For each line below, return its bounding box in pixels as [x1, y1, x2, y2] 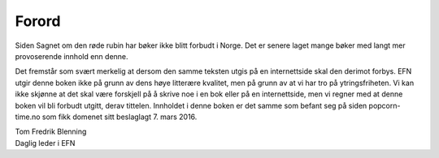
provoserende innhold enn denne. [15, 51, 129, 61]
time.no [15, 112, 41, 122]
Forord [15, 12, 61, 30]
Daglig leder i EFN [15, 138, 76, 147]
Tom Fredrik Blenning [15, 126, 87, 137]
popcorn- [368, 100, 401, 110]
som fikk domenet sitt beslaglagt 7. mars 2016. [41, 112, 198, 122]
